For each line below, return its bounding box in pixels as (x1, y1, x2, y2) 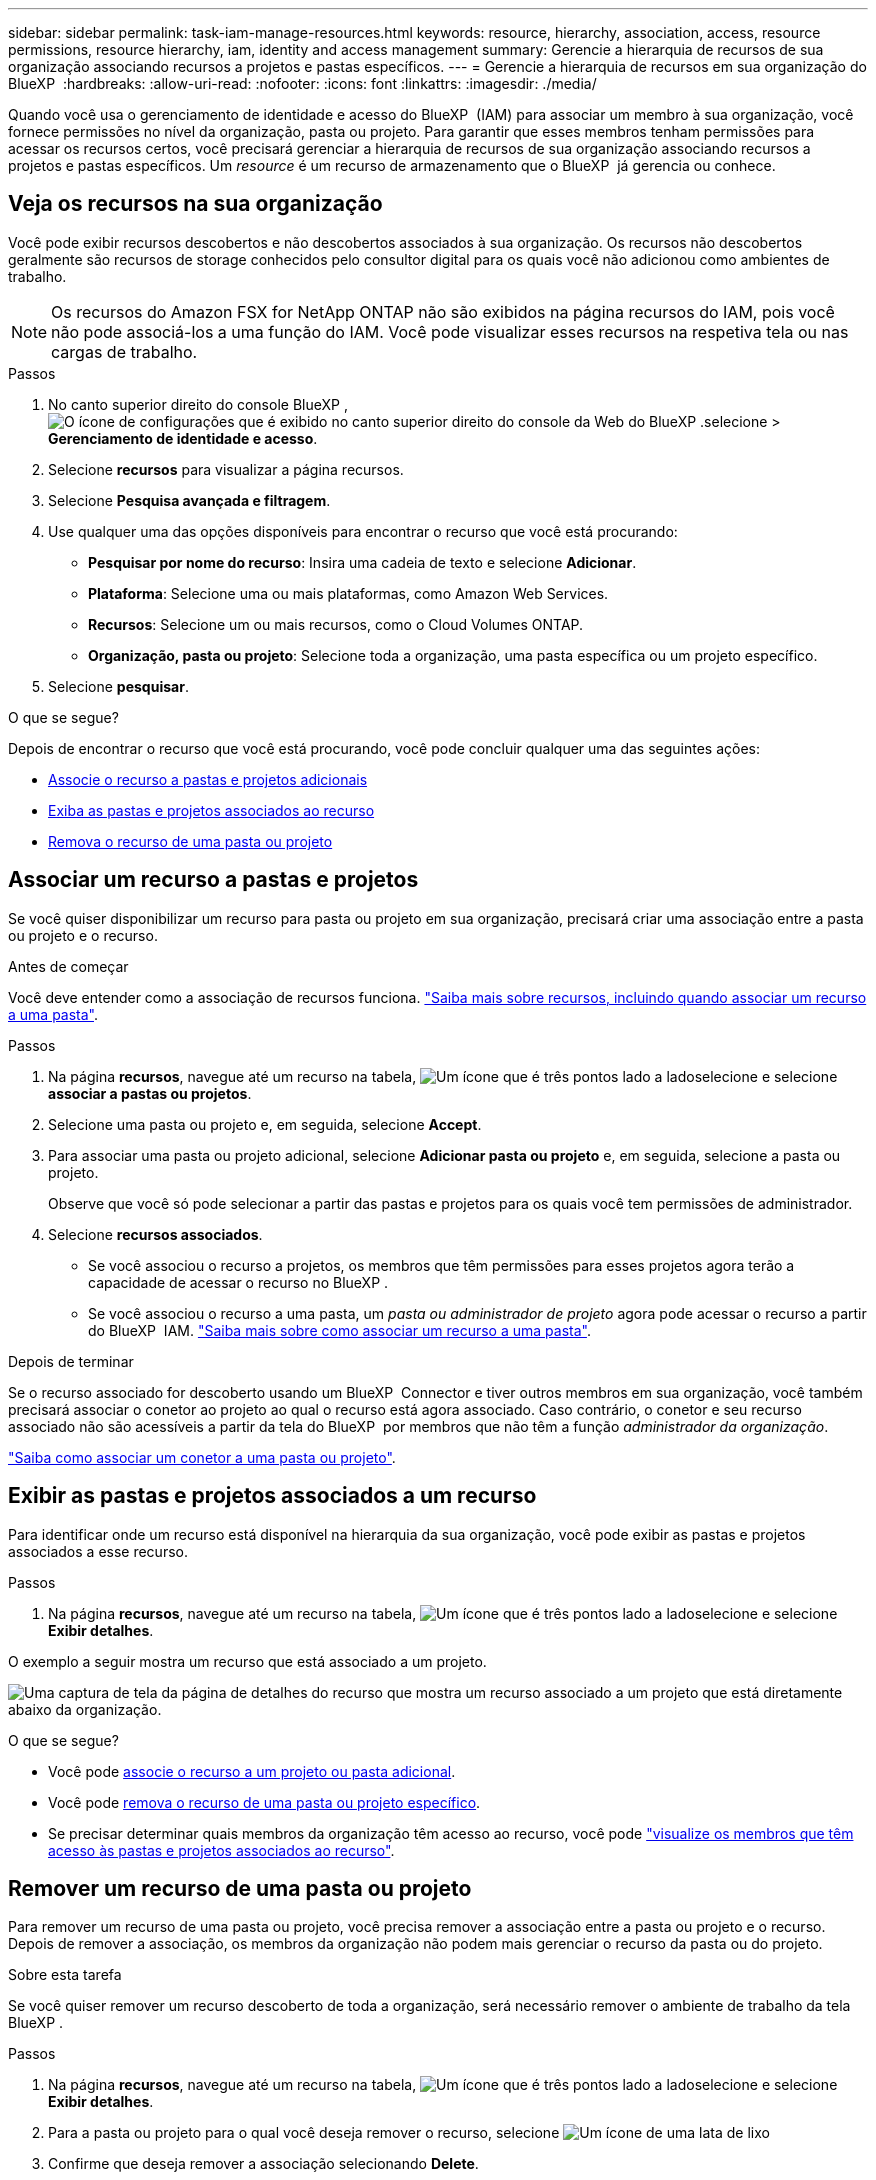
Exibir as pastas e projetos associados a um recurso (8, 1483, 537, 1509)
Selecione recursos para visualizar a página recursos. (48, 460, 404, 478)
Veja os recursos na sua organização (8, 191, 383, 217)
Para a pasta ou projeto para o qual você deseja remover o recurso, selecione (48, 2124, 560, 2142)
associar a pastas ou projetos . (48, 1084, 252, 1102)
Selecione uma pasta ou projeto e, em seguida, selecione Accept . (48, 1115, 482, 1133)
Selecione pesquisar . (48, 677, 189, 695)
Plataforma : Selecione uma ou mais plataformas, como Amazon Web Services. (88, 584, 609, 602)
